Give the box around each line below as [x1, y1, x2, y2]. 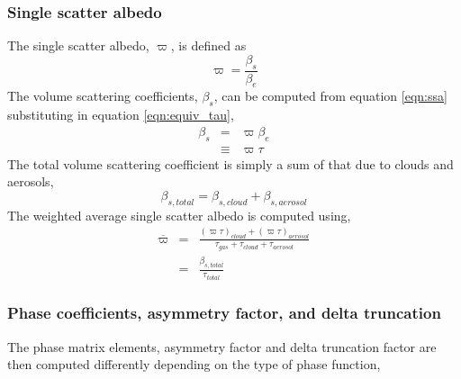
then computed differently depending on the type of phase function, [7, 355, 381, 374]
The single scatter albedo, [7, 36, 149, 55]
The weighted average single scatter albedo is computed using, [7, 205, 351, 224]
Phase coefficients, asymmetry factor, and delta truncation [7, 302, 441, 324]
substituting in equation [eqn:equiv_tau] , [7, 105, 234, 124]
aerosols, [7, 172, 54, 191]
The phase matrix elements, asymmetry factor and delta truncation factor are [7, 337, 437, 356]
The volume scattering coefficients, [7, 86, 198, 105]
